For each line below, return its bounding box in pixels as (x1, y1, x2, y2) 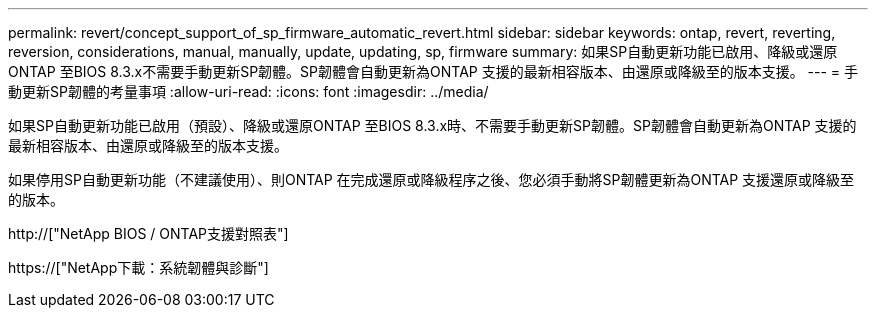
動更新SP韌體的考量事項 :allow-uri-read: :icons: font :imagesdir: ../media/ (8, 83, 489, 100)
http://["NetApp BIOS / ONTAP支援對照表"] (8, 225, 289, 242)
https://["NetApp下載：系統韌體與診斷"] (8, 259, 269, 276)
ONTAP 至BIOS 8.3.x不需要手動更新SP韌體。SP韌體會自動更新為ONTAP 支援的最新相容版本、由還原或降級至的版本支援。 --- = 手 (8, 63, 859, 80)
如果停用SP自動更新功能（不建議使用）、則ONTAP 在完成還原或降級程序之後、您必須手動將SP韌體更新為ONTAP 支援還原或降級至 (8, 171, 855, 188)
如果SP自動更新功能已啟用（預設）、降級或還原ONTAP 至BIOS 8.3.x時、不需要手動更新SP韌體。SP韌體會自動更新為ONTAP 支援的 (8, 117, 857, 134)
